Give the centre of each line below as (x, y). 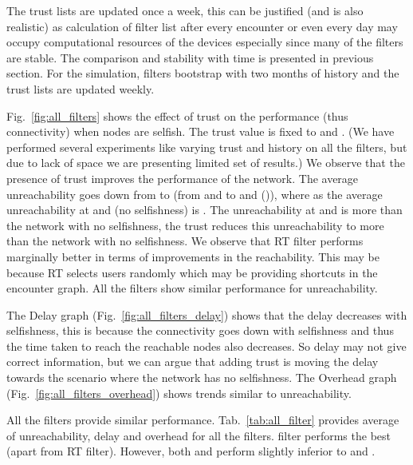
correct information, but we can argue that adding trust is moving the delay (193, 362)
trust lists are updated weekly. (81, 88)
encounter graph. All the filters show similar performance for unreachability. (192, 288)
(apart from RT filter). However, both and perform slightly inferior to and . (191, 451)
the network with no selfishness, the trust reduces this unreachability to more (195, 225)
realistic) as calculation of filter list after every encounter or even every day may (202, 26)
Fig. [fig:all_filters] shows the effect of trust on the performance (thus (177, 115)
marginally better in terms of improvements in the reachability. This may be (193, 256)
